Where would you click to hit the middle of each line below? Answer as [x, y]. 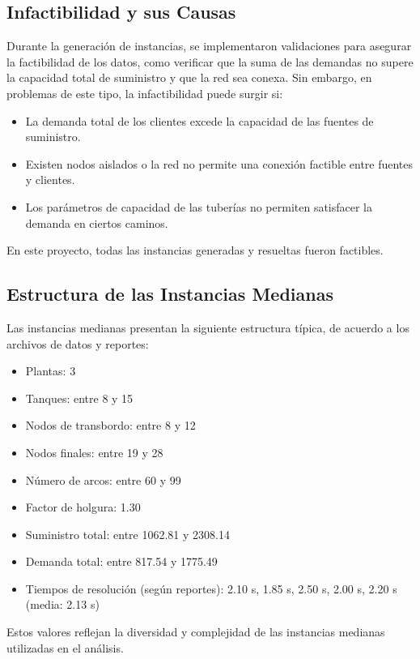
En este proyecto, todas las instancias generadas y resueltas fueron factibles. [195, 250]
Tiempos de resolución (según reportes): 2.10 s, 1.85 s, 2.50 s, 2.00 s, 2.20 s [211, 588]
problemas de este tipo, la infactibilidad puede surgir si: [145, 93]
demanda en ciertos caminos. [97, 223]
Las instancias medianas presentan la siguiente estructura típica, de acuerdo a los [208, 327]
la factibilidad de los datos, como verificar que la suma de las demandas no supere [210, 61]
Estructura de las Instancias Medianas [170, 294]
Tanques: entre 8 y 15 [79, 398]
